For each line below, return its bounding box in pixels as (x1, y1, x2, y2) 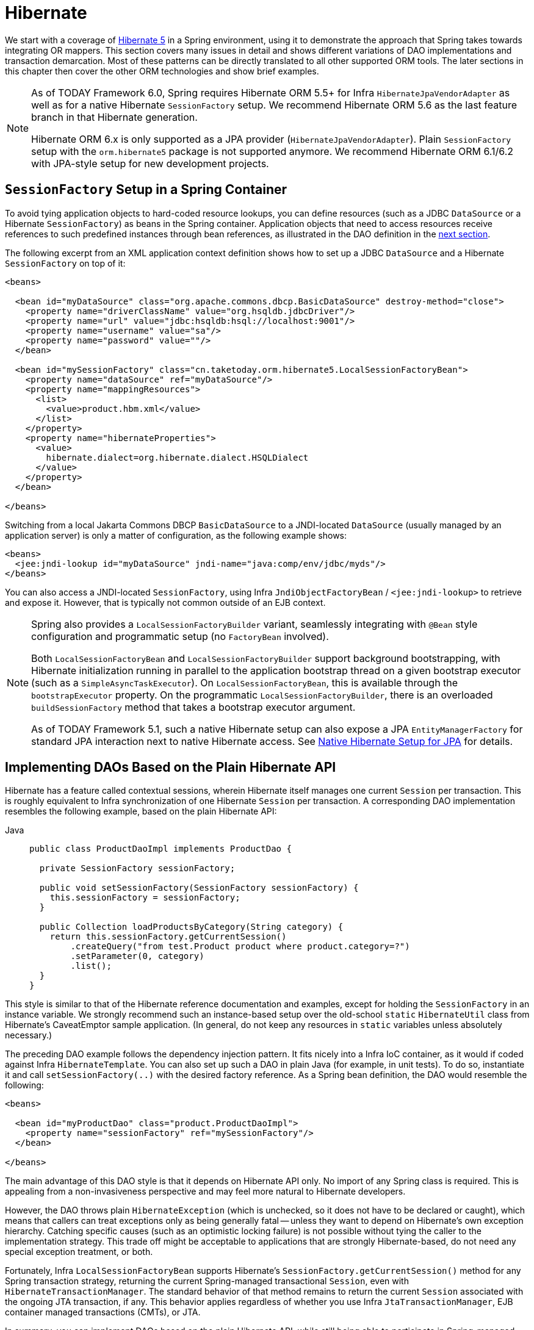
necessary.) (5, 1030, 52, 1041)
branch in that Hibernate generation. (31, 110, 198, 123)
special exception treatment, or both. (5, 1246, 153, 1257)
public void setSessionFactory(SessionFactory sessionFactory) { (39, 883, 359, 893)
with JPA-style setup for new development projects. (31, 157, 269, 170)
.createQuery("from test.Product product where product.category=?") (70, 941, 410, 952)
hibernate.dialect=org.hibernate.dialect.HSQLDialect (46, 452, 309, 462)
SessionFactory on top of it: (5, 257, 126, 268)
